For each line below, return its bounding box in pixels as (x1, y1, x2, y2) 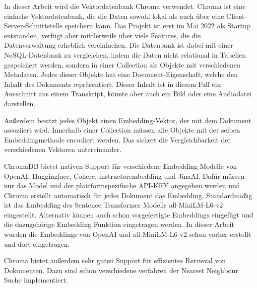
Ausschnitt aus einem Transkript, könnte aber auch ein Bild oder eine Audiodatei (4, 88, 252, 99)
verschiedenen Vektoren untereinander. (4, 144, 122, 154)
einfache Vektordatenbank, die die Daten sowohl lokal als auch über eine (4, 10, 224, 21)
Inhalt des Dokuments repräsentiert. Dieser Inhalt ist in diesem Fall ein (4, 78, 221, 89)
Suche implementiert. (4, 275, 68, 285)
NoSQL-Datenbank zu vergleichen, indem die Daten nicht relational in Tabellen (4, 49, 246, 60)
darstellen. (4, 98, 36, 108)
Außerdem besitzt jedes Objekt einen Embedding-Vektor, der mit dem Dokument (4, 115, 252, 125)
